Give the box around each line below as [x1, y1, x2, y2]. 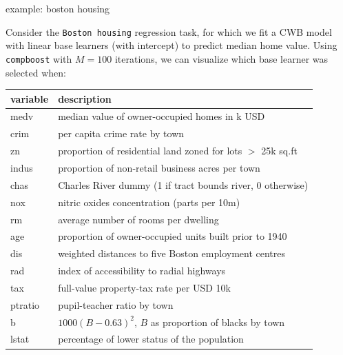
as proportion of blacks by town [150, 314, 285, 329]
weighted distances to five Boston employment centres [58, 246, 286, 261]
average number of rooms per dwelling [58, 212, 219, 226]
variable [10, 91, 49, 105]
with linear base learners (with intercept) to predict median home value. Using [6, 38, 337, 52]
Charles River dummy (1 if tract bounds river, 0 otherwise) [58, 177, 309, 192]
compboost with [6, 51, 72, 65]
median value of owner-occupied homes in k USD [58, 109, 265, 123]
